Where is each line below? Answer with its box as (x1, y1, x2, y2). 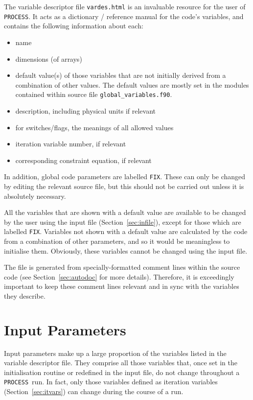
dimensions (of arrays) (15, 53, 82, 64)
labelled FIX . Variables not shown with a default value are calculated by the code (4, 226, 248, 236)
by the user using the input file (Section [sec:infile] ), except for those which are (4, 216, 241, 227)
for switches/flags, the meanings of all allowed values (15, 122, 174, 132)
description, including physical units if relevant (15, 105, 156, 116)
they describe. (4, 290, 46, 301)
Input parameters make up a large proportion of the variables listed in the (4, 348, 227, 358)
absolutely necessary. (4, 190, 66, 201)
